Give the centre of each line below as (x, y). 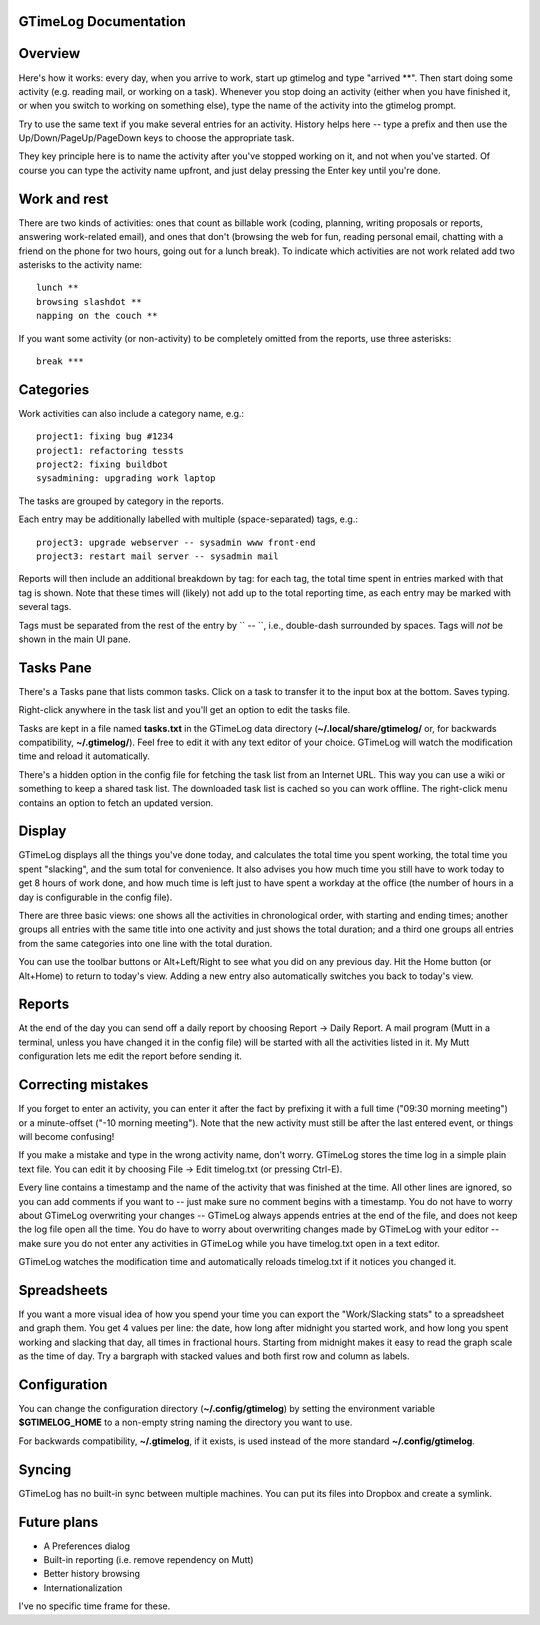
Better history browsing (91, 1574)
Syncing (45, 1469)
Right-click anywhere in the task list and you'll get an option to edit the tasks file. (184, 710)
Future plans (58, 1521)
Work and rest (63, 198)
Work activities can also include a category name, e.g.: (131, 413)
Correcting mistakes (83, 1085)
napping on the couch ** (97, 316)
